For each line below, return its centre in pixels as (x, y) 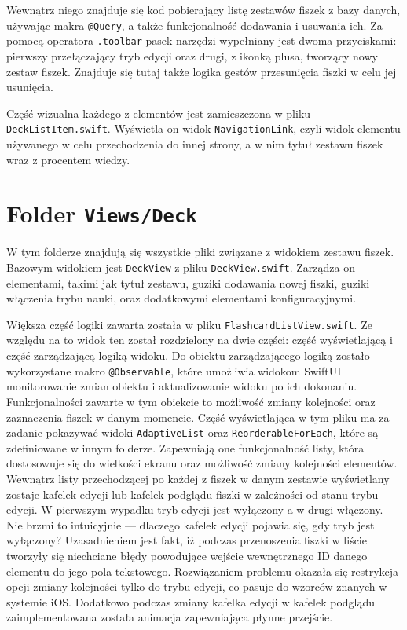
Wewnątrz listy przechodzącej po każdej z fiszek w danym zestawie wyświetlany (198, 478)
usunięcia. (30, 87)
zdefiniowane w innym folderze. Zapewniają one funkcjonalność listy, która (185, 447)
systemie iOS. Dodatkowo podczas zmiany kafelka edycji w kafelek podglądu (191, 601)
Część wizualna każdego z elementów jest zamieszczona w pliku (159, 113)
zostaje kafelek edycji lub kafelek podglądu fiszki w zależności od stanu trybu (192, 494)
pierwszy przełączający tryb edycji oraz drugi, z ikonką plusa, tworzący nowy (192, 55)
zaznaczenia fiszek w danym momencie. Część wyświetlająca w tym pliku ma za (198, 417)
